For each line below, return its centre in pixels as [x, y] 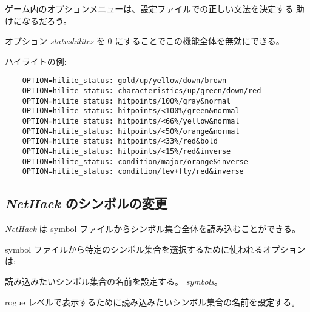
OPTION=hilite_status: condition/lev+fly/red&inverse [133, 172]
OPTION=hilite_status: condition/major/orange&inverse [135, 161]
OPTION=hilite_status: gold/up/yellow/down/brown [124, 81]
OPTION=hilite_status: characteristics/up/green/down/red [142, 91]
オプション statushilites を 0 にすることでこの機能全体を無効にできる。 [145, 41]
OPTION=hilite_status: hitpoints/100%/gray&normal [126, 101]
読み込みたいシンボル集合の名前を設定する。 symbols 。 [114, 281]
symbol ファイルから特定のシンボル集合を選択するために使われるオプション [155, 249]
